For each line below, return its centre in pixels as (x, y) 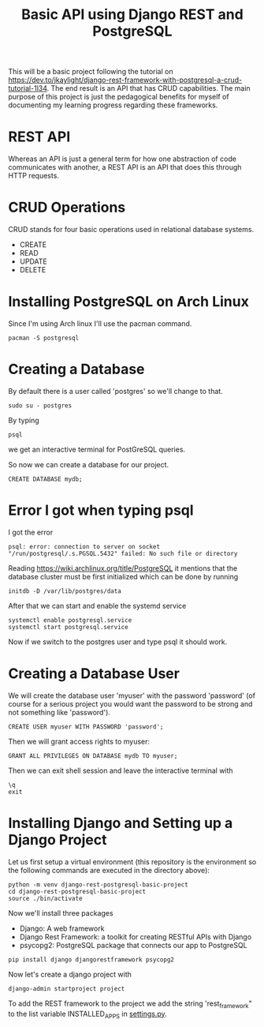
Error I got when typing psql (101, 510)
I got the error (31, 532)
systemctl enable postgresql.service (70, 620)
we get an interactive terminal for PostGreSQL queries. (97, 449)
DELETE (33, 270)
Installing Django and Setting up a (121, 823)
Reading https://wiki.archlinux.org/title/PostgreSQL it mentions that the (123, 568)
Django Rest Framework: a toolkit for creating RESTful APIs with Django (136, 936)
